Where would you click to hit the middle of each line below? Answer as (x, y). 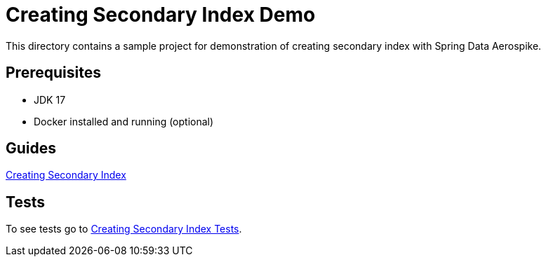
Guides (31, 149)
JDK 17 (50, 99)
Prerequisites (53, 73)
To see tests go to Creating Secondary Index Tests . (124, 229)
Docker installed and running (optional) (124, 121)
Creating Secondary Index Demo (161, 15)
